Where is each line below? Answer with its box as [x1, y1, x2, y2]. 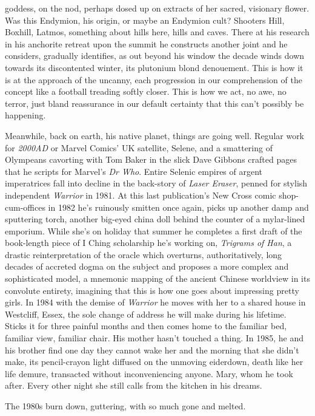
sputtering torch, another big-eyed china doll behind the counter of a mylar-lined [5, 213, 305, 225]
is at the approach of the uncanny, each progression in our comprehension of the [5, 73, 302, 86]
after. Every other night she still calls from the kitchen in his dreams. [5, 379, 262, 392]
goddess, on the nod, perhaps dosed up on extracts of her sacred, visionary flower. [5, 2, 310, 14]
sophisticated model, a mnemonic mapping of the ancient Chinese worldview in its [5, 272, 310, 285]
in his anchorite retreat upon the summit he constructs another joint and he [5, 37, 288, 50]
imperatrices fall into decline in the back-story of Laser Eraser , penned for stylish [5, 177, 308, 189]
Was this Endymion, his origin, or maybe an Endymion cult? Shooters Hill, [5, 13, 285, 26]
